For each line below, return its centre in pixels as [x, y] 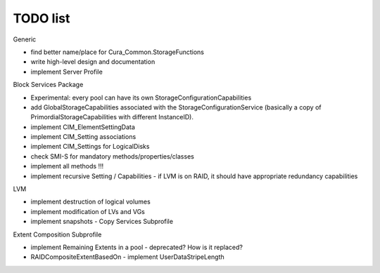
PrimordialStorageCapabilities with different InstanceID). [112, 117]
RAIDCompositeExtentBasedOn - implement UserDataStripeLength [127, 257]
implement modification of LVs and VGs [88, 211]
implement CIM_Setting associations [83, 137]
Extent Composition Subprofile [57, 234]
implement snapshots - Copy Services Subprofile [102, 222]
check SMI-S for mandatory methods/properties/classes [113, 156]
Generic [25, 39]
